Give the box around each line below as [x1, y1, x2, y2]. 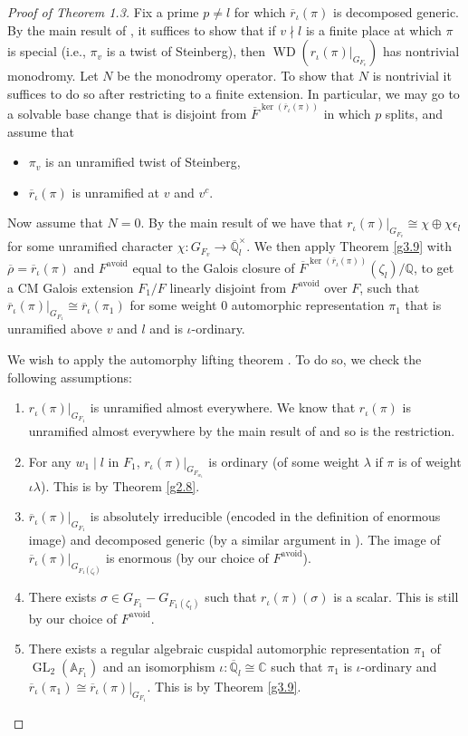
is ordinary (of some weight [208, 451, 360, 470]
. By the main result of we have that [140, 213, 343, 232]
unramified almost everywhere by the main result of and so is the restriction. [28, 421, 455, 441]
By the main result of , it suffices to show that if [7, 20, 276, 39]
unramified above [7, 319, 103, 338]
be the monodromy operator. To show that [117, 66, 355, 85]
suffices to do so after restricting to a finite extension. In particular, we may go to [7, 83, 460, 102]
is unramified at [72, 182, 160, 201]
